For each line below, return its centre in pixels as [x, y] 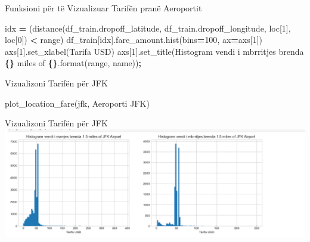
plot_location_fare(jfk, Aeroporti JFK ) [77, 103]
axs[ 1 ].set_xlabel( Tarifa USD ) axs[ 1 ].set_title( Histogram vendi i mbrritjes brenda [154, 51]
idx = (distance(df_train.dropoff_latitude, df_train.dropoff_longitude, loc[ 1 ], [148, 28]
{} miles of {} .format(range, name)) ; [73, 63]
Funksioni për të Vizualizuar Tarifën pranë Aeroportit [103, 8]
